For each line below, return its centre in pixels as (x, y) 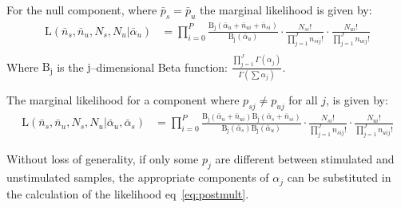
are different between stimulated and (305, 159)
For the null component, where (82, 10)
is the (70, 67)
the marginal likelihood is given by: (286, 10)
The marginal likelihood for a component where (123, 99)
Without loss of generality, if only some (103, 159)
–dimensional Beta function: (159, 67)
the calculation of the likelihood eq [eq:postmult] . (128, 193)
